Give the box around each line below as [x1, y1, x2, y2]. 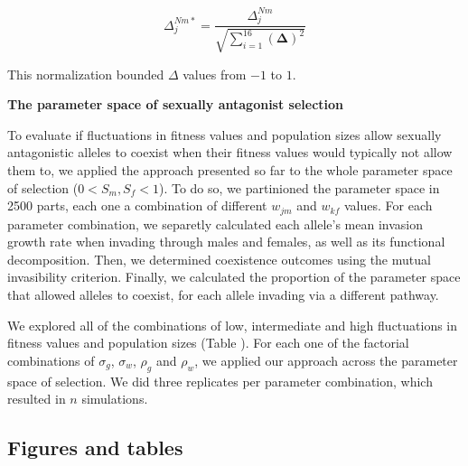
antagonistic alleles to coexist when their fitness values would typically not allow [7, 143, 453, 162]
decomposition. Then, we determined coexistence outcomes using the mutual [7, 249, 431, 268]
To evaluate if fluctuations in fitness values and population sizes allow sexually [7, 125, 442, 144]
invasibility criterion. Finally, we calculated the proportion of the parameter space [7, 267, 461, 286]
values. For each [343, 196, 433, 215]
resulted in [7, 389, 66, 408]
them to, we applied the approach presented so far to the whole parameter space [7, 161, 453, 180]
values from [183, 64, 247, 83]
